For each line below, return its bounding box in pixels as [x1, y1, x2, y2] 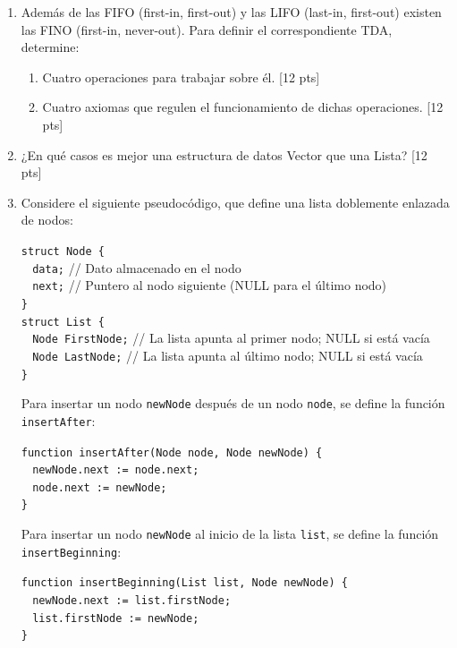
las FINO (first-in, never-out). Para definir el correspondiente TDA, [21, 20, 393, 38]
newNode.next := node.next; [32, 464, 199, 477]
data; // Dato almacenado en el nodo [32, 258, 241, 277]
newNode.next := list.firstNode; [32, 594, 232, 608]
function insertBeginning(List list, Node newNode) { [21, 576, 348, 590]
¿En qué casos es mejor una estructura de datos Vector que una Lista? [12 [21, 145, 427, 164]
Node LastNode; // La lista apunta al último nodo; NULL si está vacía [32, 345, 423, 364]
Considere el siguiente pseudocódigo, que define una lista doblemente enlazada [21, 192, 450, 211]
